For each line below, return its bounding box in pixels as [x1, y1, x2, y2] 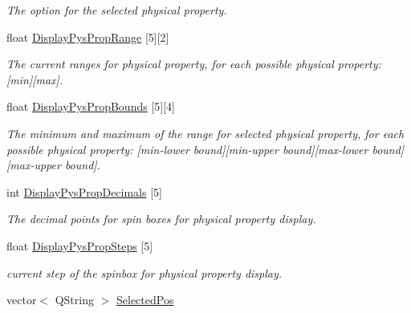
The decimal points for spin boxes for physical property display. [6, 210, 316, 227]
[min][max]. [6, 71, 63, 87]
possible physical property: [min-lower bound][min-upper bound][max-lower [6, 140, 368, 157]
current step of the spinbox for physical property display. [6, 264, 283, 281]
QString [55, 291, 94, 308]
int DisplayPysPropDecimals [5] [6, 183, 162, 200]
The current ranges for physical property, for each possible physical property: [6, 55, 381, 72]
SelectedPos [116, 291, 174, 308]
